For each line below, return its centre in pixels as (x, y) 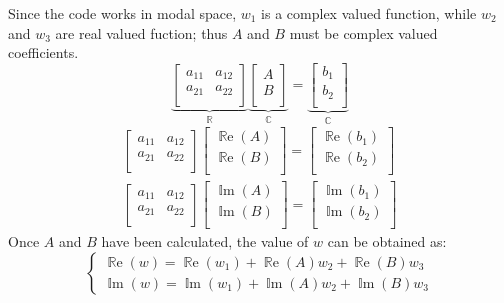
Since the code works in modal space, (122, 13)
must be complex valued (363, 32)
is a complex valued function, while (369, 13)
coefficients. (43, 52)
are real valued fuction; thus (141, 32)
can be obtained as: (387, 241)
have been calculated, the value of (205, 241)
